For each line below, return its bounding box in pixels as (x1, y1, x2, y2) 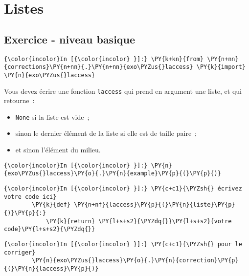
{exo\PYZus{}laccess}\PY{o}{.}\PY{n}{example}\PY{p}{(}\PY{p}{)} (4, 170, 221, 177)
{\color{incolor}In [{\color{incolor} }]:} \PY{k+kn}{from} (4, 55, 204, 63)
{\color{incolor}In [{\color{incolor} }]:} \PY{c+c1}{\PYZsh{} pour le (4, 240, 242, 248)
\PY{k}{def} (32, 201, 71, 209)
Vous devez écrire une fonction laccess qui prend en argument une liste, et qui (4, 85, 242, 96)
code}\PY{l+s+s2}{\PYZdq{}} (4, 226, 95, 233)
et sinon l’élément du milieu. (15, 145, 101, 155)
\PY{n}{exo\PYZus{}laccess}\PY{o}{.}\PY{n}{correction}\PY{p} (32, 257, 239, 264)
